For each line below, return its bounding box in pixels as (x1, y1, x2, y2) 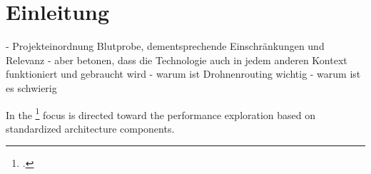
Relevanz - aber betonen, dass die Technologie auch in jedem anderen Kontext (6, 52, 347, 67)
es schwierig (6, 80, 57, 95)
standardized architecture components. (6, 121, 175, 135)
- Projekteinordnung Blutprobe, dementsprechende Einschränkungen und (6, 39, 325, 53)
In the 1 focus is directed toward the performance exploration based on (6, 105, 316, 122)
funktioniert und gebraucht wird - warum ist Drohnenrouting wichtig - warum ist (6, 66, 361, 81)
